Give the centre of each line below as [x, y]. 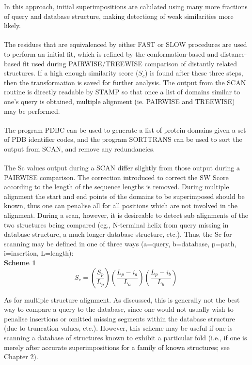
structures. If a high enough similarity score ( [71, 73]
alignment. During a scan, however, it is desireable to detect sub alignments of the [126, 215]
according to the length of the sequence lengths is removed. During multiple [117, 187]
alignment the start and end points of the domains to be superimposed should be [124, 196]
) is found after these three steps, [194, 73]
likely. [13, 25]
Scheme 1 [20, 263]
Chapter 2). [21, 357]
